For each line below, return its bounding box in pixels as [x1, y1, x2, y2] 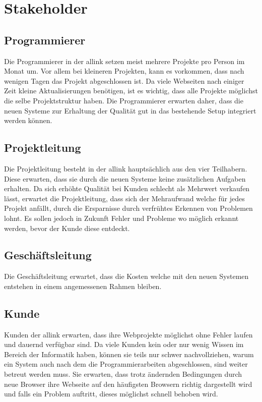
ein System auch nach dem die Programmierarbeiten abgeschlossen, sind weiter [4, 359, 248, 369]
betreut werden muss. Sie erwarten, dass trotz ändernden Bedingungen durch [4, 369, 242, 379]
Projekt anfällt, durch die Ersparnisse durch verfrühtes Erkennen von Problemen [4, 203, 253, 213]
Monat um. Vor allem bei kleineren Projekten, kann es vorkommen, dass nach [4, 66, 244, 76]
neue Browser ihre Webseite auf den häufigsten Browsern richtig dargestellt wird [4, 378, 252, 389]
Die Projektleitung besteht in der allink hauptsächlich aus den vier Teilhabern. [4, 163, 247, 174]
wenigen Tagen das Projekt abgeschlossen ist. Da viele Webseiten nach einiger [4, 75, 244, 86]
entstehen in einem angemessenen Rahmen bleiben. [4, 280, 162, 291]
